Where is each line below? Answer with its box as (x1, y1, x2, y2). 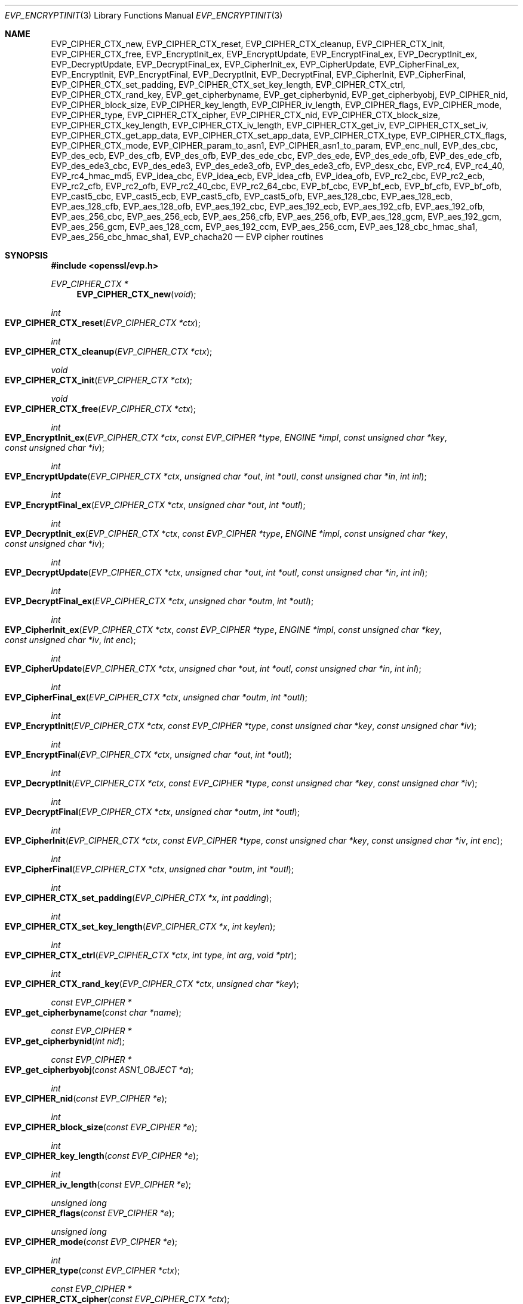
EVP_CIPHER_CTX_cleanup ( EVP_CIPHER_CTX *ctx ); (5, 346, 213, 356)
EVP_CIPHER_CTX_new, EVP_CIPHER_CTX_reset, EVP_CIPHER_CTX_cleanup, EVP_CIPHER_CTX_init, (51, 39, 445, 49)
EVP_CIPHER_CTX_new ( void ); (76, 289, 196, 299)
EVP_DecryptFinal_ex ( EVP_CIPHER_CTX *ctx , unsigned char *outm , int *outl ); (5, 596, 314, 606)
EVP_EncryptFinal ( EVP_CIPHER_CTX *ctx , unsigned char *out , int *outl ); (5, 749, 292, 759)
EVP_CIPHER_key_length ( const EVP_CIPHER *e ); (5, 1151, 199, 1161)
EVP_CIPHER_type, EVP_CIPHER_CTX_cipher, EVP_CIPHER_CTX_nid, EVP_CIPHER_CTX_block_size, (51, 110, 441, 120)
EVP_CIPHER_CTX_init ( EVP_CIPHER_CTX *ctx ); (5, 375, 193, 385)
